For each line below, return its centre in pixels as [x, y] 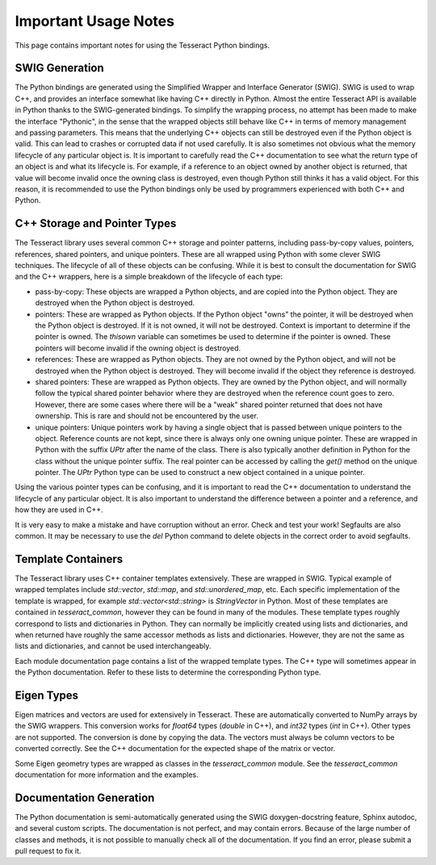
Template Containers [69, 558]
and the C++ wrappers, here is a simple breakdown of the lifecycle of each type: [149, 277]
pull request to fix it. [48, 851]
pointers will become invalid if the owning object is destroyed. [138, 348]
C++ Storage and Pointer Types [96, 223]
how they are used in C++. [59, 510]
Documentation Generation [85, 798]
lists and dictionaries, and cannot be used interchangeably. [113, 646]
